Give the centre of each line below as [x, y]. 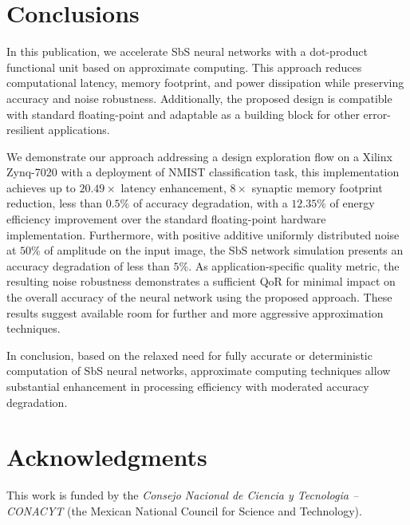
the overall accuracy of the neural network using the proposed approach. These [199, 297]
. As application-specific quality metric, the [294, 265]
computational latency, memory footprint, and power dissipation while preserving [205, 83]
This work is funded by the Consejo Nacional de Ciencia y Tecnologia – [183, 495]
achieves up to [41, 187]
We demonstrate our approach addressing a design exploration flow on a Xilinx [199, 156]
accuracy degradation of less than [88, 265]
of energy [352, 203]
